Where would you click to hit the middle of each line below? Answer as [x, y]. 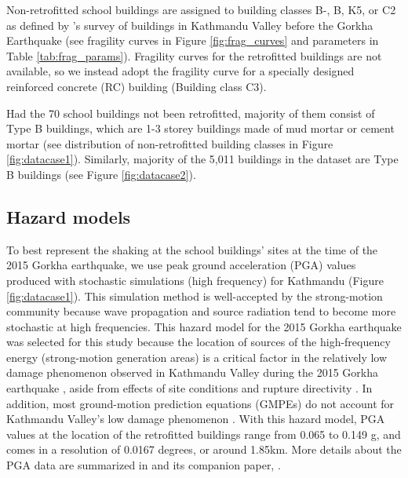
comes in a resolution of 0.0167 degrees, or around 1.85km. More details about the [204, 449]
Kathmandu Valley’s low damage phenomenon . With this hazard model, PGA [196, 419]
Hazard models [69, 216]
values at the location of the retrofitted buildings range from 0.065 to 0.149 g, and [204, 434]
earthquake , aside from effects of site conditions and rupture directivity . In [189, 388]
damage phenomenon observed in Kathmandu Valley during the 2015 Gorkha [193, 372]
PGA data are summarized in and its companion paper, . [144, 465]
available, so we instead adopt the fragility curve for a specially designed [180, 71]
